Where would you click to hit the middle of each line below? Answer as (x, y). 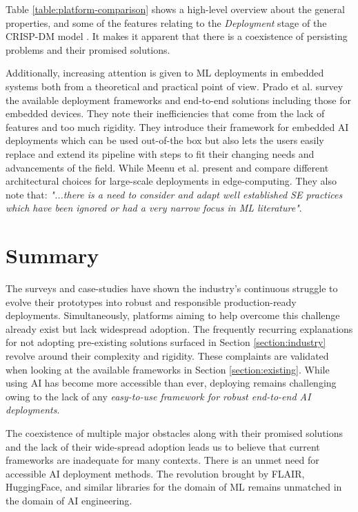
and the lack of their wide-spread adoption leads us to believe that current (163, 446)
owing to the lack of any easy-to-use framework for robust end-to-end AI (158, 396)
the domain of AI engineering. (69, 500)
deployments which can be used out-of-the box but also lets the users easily (165, 140)
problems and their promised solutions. (88, 49)
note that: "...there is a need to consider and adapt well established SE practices (174, 194)
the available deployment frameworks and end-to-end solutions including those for (178, 100)
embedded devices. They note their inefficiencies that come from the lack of (165, 113)
